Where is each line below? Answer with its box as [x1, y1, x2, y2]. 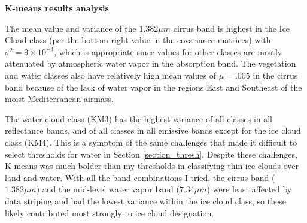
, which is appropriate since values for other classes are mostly [54, 45, 282, 58]
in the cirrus [253, 68, 298, 81]
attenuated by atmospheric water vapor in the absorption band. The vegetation [5, 57, 296, 70]
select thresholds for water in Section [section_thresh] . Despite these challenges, [5, 147, 297, 160]
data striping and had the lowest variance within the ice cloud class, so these [5, 194, 286, 207]
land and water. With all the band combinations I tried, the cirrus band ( [5, 171, 275, 183]
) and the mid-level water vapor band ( [36, 183, 180, 195]
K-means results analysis [5, 2, 109, 14]
